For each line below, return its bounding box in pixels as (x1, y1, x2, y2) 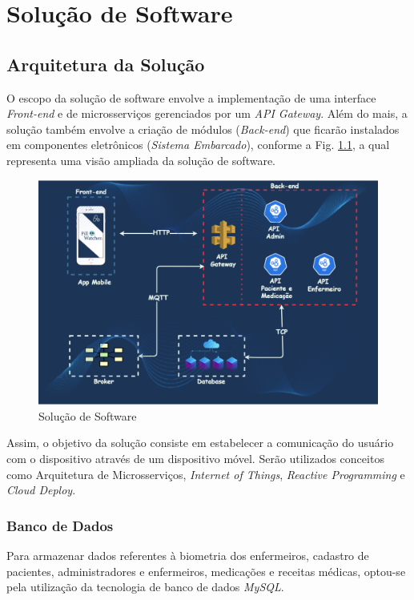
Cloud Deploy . (6, 481, 76, 498)
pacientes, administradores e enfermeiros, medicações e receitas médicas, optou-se (6, 562, 406, 579)
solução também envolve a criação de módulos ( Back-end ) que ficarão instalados (6, 120, 400, 137)
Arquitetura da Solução (6, 51, 205, 76)
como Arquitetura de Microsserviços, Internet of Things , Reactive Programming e (6, 465, 405, 482)
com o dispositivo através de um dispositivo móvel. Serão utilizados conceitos (6, 450, 384, 467)
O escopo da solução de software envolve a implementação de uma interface (6, 89, 376, 106)
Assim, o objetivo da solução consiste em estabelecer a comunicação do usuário (6, 434, 394, 451)
